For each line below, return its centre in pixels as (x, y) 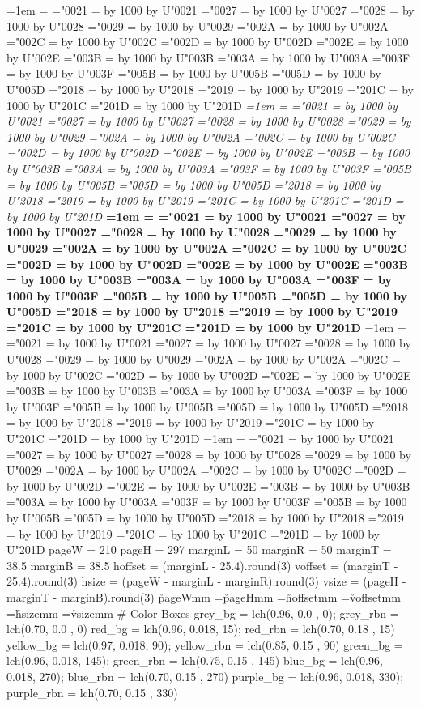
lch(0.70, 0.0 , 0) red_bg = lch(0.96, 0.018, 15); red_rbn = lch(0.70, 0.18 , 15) (201, 629)
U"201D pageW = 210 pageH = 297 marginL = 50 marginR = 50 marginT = (199, 549)
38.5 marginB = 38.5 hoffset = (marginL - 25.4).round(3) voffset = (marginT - (202, 565)
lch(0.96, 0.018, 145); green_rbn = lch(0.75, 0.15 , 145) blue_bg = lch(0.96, (195, 660)
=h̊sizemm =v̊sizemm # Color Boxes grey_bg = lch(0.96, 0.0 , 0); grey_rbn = (203, 613)
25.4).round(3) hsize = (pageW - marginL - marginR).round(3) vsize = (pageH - (206, 581)
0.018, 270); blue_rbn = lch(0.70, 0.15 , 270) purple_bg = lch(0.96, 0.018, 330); (205, 676)
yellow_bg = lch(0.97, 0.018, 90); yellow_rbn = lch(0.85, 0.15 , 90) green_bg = (205, 644)
